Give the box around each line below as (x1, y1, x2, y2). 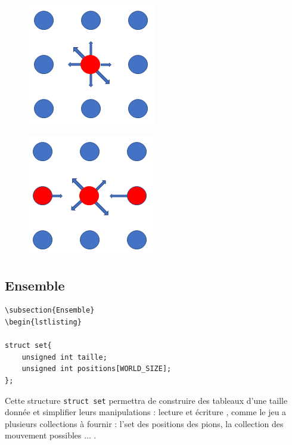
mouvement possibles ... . (5, 429, 97, 441)
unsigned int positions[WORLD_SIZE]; (21, 364, 172, 373)
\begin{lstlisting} (5, 317, 82, 326)
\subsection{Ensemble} (5, 306, 95, 315)
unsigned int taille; (21, 353, 107, 361)
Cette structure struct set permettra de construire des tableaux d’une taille (5, 394, 288, 406)
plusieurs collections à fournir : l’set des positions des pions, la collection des (5, 417, 284, 429)
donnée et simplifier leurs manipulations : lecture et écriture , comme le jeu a (5, 406, 287, 418)
